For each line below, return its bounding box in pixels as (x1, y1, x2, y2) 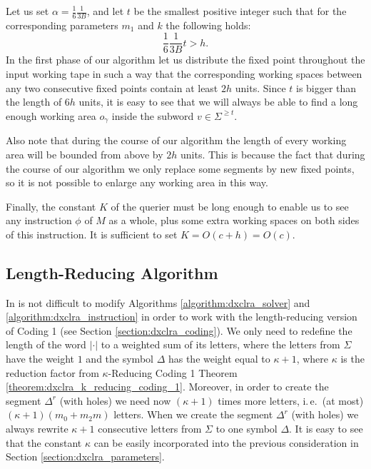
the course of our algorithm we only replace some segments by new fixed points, (6, 161, 355, 176)
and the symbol (86, 351, 153, 366)
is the (340, 351, 365, 366)
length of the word (6, 337, 86, 352)
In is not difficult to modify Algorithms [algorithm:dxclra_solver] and (6, 295, 310, 310)
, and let (86, 4, 124, 18)
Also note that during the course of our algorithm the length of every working (6, 133, 347, 148)
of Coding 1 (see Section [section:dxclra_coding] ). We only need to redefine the (6, 323, 352, 338)
